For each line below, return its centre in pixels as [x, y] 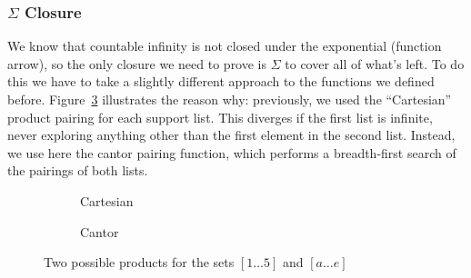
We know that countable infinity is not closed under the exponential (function [225, 46]
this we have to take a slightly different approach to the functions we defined [221, 81]
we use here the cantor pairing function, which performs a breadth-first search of [232, 152]
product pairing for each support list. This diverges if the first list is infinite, [220, 117]
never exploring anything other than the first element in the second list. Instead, [231, 135]
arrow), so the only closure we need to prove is [137, 63]
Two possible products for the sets [139, 262]
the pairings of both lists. [78, 170]
